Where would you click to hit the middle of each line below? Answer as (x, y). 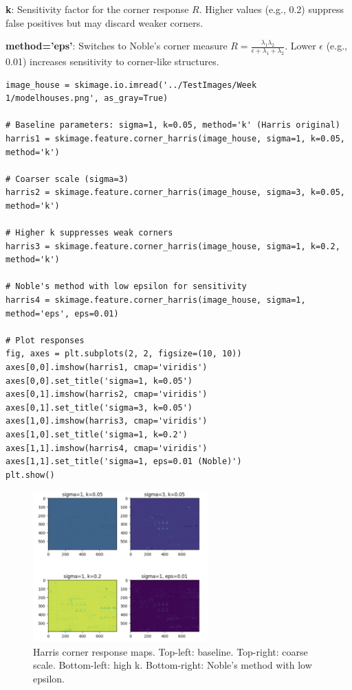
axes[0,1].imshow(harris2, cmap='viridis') (107, 394)
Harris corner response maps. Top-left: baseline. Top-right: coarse (170, 651)
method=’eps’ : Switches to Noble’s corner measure (117, 46)
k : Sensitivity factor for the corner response (97, 9)
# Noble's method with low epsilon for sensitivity (126, 287)
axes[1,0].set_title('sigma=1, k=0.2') (97, 435)
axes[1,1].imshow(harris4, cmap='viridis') (107, 448)
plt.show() (30, 475)
